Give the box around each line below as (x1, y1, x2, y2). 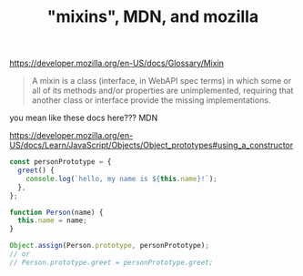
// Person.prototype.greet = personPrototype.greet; (9, 258, 214, 267)
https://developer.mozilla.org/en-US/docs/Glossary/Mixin (9, 57, 225, 69)
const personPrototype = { (9, 158, 112, 167)
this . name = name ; (17, 216, 88, 225)
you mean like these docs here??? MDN (9, 112, 158, 124)
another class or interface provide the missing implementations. (31, 95, 271, 106)
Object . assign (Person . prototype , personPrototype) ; (9, 241, 209, 250)
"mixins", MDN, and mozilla (46, 6, 259, 27)
